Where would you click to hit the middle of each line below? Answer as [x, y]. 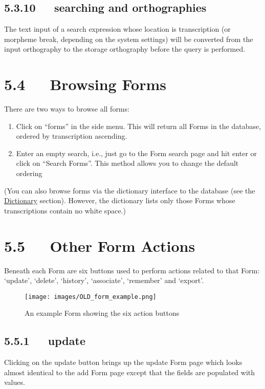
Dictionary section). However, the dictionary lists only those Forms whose [120, 200]
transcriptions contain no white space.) [65, 210]
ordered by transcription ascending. [72, 136]
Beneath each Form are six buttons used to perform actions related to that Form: [132, 270]
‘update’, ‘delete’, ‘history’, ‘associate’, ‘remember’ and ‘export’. [104, 280]
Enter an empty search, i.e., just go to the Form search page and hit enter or [137, 153]
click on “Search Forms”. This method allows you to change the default [127, 163]
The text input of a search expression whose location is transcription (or [117, 29]
